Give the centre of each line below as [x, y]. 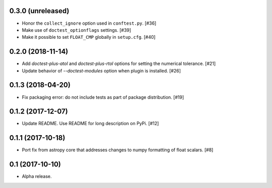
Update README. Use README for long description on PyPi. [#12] [90, 123]
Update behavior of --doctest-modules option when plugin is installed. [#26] [101, 71]
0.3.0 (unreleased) [39, 11]
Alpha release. [37, 176]
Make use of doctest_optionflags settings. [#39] [77, 30]
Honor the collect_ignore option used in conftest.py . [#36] [89, 23]
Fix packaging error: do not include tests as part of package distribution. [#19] [103, 97]
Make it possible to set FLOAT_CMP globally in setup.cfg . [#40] [89, 37]
